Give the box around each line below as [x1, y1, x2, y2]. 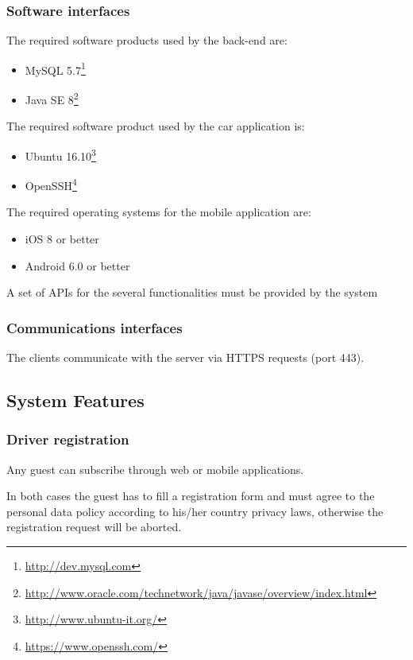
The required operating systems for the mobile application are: [6, 204, 311, 220]
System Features [6, 387, 145, 412]
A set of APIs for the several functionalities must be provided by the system [6, 284, 378, 301]
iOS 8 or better [25, 231, 99, 247]
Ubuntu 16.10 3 [25, 145, 96, 164]
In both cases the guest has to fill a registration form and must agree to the [6, 487, 375, 504]
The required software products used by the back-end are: [6, 32, 288, 49]
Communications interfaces [6, 317, 183, 337]
